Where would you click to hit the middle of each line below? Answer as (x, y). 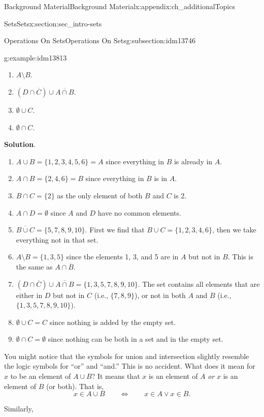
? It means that (116, 376)
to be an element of (41, 376)
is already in (193, 161)
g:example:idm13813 (36, 57)
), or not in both (160, 295)
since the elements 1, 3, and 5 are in (122, 257)
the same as (34, 266)
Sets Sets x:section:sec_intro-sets (53, 23)
